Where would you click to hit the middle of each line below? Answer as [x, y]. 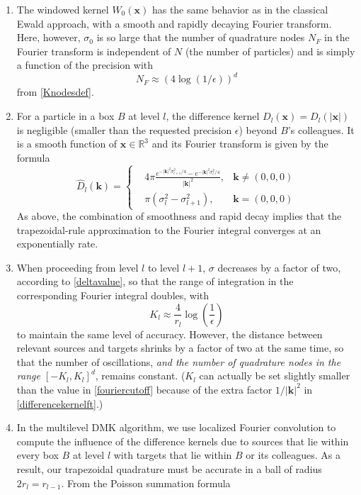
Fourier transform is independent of [94, 51]
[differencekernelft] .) [60, 403]
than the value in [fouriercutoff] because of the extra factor [144, 389]
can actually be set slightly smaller [275, 376]
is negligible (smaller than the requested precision [124, 129]
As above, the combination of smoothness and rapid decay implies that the [179, 216]
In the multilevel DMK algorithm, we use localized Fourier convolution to [176, 427]
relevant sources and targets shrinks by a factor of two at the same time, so [180, 348]
